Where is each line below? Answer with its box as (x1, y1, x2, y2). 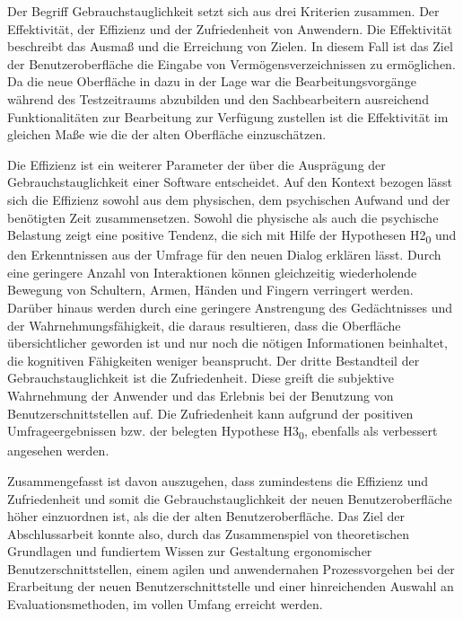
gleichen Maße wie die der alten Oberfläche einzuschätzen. (7, 125, 327, 144)
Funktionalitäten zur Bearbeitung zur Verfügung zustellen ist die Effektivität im (7, 107, 449, 126)
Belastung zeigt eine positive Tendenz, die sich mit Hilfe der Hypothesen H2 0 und (7, 225, 457, 246)
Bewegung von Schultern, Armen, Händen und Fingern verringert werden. (7, 280, 414, 299)
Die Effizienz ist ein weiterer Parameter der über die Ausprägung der (7, 155, 386, 173)
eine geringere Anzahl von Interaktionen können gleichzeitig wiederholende (7, 262, 417, 281)
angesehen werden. (7, 441, 109, 460)
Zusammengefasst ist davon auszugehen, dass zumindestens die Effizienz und (7, 471, 429, 490)
